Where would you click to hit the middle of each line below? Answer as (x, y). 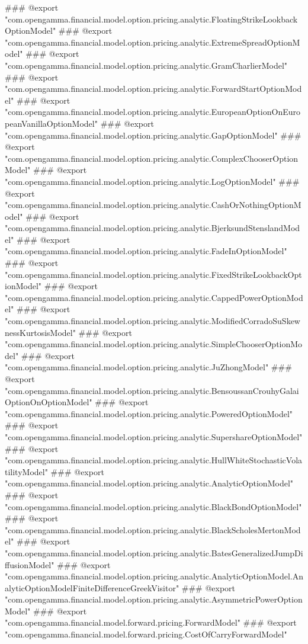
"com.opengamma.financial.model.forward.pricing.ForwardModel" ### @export (151, 622)
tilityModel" (26, 471)
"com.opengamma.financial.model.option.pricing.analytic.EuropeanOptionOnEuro (153, 112)
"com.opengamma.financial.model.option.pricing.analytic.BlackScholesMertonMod (153, 529)
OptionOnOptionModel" (49, 402)
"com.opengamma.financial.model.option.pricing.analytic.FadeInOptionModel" (146, 251)
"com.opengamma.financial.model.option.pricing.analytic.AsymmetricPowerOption (154, 599)
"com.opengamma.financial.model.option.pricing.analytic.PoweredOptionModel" (149, 413)
